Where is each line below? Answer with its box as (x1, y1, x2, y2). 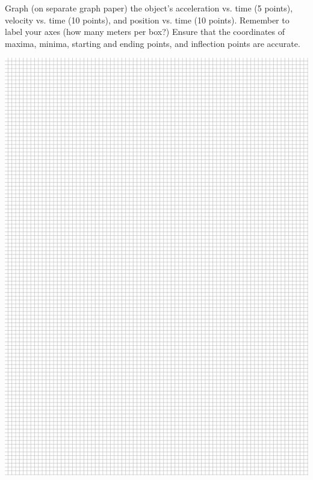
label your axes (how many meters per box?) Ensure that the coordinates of (5, 25, 285, 38)
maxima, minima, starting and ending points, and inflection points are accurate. (5, 37, 300, 49)
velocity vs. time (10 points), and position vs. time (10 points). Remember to (5, 13, 290, 26)
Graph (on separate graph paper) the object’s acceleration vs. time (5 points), (5, 2, 293, 14)
